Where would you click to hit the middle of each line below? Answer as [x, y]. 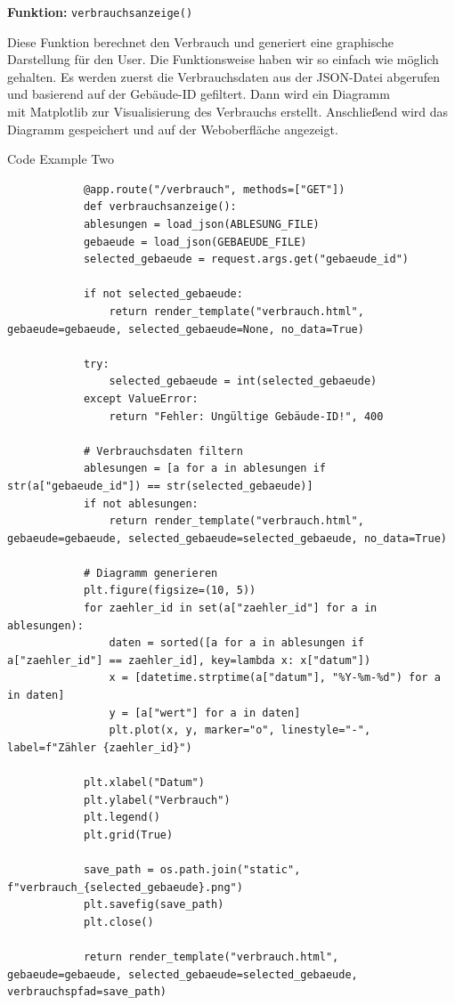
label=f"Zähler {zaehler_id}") [100, 747]
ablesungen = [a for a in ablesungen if [204, 469]
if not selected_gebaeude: [163, 294]
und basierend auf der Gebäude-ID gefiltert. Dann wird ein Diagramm [199, 94]
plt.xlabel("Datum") [144, 782]
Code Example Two [61, 159]
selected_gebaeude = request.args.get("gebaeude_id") [246, 259]
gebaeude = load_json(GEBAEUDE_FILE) [195, 242]
